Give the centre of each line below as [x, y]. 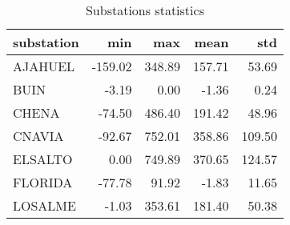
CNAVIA [38, 136]
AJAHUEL [44, 66]
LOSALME [44, 205]
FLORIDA [43, 182]
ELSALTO [43, 159]
